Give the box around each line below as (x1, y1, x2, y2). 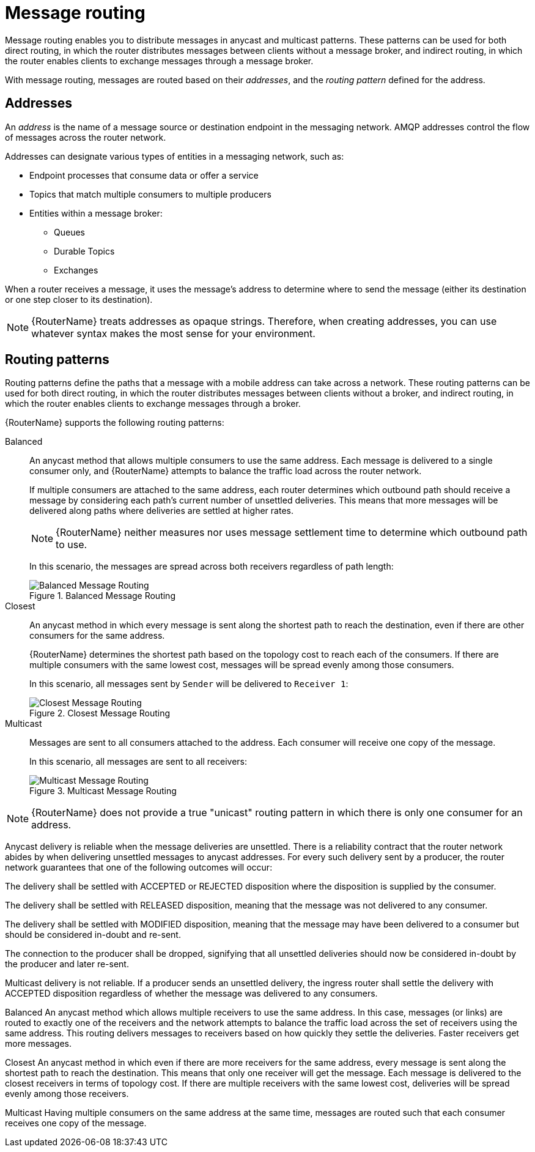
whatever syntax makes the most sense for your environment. (31, 327, 315, 340)
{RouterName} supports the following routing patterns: (5, 417, 224, 428)
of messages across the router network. (5, 132, 166, 143)
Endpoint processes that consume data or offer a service (29, 169, 259, 180)
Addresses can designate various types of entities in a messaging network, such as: (5, 151, 344, 162)
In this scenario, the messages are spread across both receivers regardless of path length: (29, 561, 394, 572)
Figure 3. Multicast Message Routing (29, 786, 177, 797)
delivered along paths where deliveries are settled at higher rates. (29, 505, 293, 516)
